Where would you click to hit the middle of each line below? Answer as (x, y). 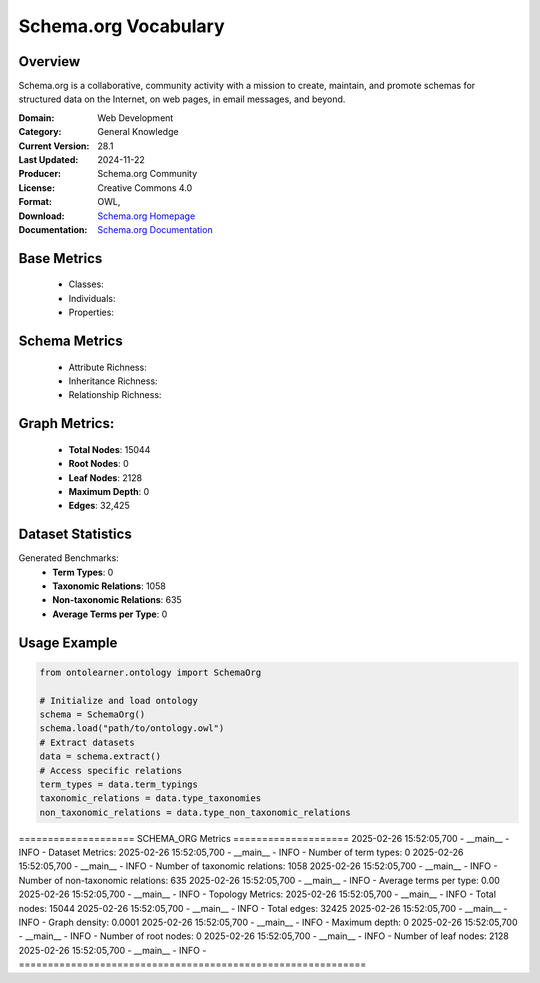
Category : (40, 132)
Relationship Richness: (115, 395)
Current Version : (54, 146)
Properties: (91, 312)
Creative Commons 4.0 (145, 187)
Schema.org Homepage (146, 216)
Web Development (135, 117)
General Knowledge (138, 132)
